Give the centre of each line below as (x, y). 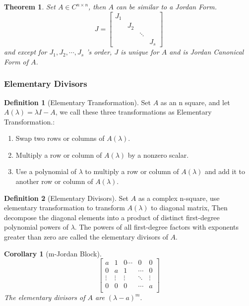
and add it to (225, 171)
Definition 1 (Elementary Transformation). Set (77, 102)
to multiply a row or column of (132, 171)
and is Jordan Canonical (207, 52)
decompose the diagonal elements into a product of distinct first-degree (112, 217)
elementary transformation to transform (64, 208)
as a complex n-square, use (179, 198)
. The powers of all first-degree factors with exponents (157, 227)
